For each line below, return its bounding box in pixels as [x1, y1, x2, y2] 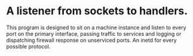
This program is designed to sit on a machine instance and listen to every [6, 24, 186, 31]
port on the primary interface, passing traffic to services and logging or [6, 30, 182, 37]
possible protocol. [6, 43, 51, 50]
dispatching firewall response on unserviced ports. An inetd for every [6, 36, 177, 43]
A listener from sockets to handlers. [6, 4, 188, 18]
